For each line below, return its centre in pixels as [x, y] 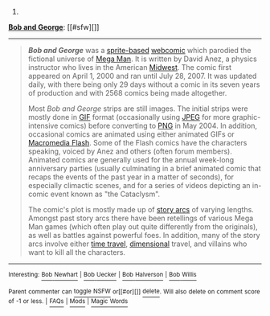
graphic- [246, 117]
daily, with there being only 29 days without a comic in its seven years [144, 84]
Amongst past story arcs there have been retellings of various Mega [141, 218]
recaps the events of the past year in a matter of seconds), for [131, 177]
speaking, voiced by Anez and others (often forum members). [130, 151]
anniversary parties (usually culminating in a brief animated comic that [144, 168]
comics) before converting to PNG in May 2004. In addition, [158, 125]
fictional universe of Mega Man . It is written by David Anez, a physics [142, 59]
